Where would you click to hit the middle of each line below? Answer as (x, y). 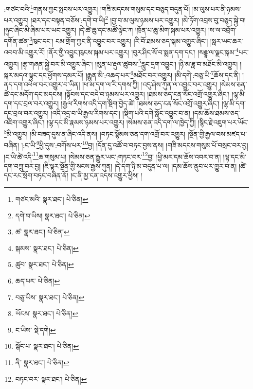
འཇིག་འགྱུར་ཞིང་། (24, 122)
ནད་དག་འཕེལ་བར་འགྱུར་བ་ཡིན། (42, 84)
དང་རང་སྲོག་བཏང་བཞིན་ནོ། (36, 175)
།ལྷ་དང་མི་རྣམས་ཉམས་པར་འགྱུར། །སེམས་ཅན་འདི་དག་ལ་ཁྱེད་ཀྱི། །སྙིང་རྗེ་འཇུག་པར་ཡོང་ (148, 122)
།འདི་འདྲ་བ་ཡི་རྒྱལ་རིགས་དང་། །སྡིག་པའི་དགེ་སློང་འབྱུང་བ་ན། (121, 113)
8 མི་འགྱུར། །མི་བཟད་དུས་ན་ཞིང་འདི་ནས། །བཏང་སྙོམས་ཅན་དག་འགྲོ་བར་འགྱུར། (95, 133)
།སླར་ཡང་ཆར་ (227, 41)
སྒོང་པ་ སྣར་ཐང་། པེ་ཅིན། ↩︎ (47, 346)
